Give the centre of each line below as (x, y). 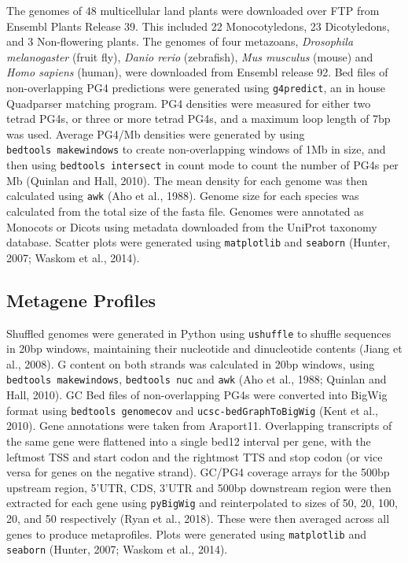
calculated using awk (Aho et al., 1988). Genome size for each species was (183, 196)
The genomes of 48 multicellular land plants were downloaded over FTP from (193, 10)
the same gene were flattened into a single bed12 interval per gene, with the (189, 441)
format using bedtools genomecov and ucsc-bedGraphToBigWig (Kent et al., (193, 410)
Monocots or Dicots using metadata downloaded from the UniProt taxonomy (192, 226)
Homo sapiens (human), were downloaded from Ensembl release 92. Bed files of (197, 72)
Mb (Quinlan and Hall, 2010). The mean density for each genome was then (187, 180)
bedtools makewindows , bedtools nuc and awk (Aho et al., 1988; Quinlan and (197, 379)
